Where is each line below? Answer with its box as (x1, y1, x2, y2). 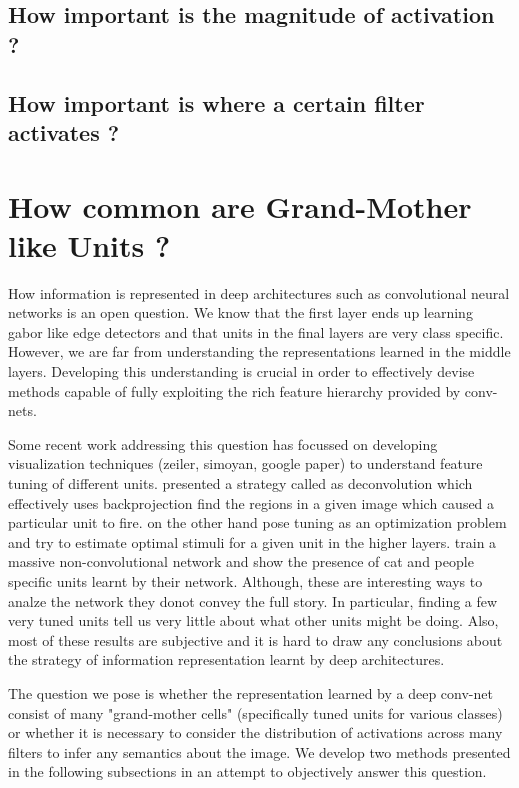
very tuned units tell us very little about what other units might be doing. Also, (8, 610, 499, 631)
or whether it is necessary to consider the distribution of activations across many (8, 722, 503, 743)
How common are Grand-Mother (8, 185, 472, 226)
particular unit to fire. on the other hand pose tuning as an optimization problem (8, 512, 507, 533)
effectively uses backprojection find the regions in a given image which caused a (8, 492, 495, 513)
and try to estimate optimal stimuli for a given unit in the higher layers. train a (8, 531, 497, 552)
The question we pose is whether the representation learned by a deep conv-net (8, 682, 493, 703)
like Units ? (8, 224, 171, 265)
